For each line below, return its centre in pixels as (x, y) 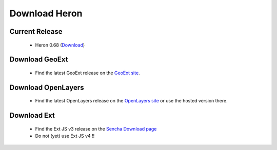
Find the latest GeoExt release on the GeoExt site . (88, 73)
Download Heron (46, 13)
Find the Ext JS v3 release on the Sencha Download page (96, 128)
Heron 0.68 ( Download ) (60, 45)
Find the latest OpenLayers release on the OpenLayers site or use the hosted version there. (131, 101)
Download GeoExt (39, 60)
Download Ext (32, 115)
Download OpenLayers (47, 87)
